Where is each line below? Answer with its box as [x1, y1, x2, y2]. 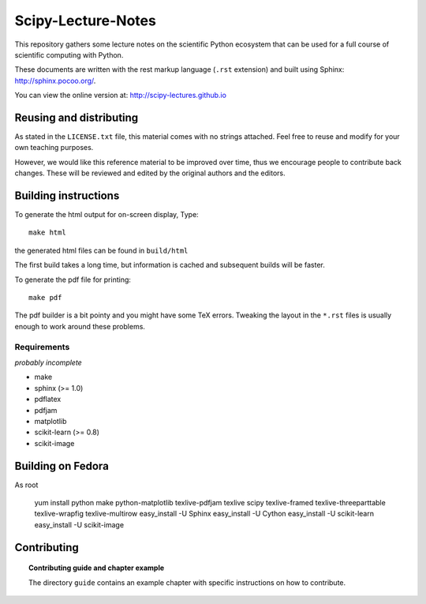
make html [28, 228, 66, 237]
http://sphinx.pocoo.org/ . [14, 76, 96, 85]
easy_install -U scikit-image [34, 520, 125, 529]
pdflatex [34, 395, 62, 404]
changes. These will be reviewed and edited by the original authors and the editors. [14, 168, 286, 178]
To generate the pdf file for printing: [14, 275, 132, 284]
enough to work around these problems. [14, 321, 146, 331]
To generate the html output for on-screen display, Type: [14, 210, 199, 219]
